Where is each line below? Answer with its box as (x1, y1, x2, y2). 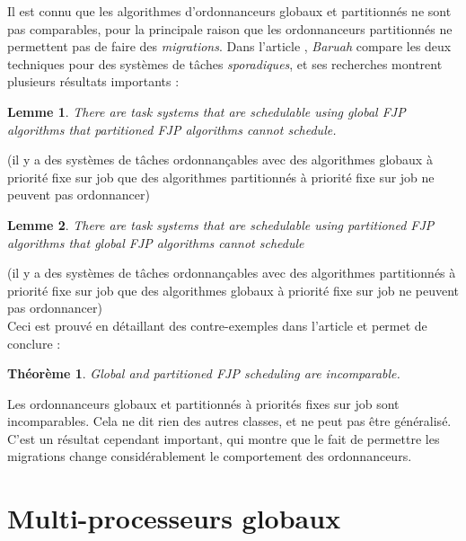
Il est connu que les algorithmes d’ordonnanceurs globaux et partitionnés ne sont (7, 2, 452, 20)
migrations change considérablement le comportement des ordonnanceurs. (7, 447, 412, 466)
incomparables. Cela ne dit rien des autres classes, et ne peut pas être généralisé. (7, 412, 452, 430)
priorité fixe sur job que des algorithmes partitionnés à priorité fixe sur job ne (7, 167, 435, 186)
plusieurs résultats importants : (7, 72, 180, 91)
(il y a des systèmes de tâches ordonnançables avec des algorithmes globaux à (7, 150, 433, 169)
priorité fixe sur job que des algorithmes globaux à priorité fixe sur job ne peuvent (7, 280, 460, 299)
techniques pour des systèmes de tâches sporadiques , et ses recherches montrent (7, 54, 443, 73)
